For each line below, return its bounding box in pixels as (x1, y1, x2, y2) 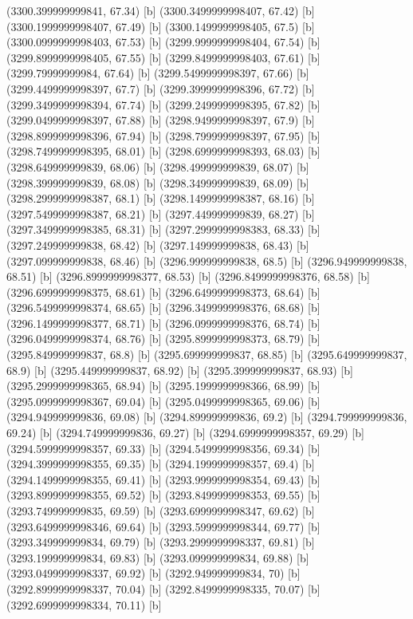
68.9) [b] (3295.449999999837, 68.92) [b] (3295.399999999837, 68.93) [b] (6, 361, 353, 378)
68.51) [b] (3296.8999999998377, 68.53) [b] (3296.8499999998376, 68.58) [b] (6, 268, 370, 285)
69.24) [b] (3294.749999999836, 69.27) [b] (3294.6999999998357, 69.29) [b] (6, 424, 364, 441)
